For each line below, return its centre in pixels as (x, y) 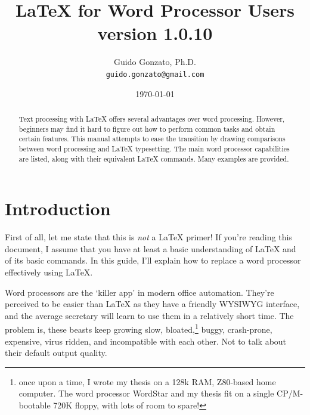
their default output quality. (56, 353)
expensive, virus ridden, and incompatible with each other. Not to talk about (146, 341)
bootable (35, 405)
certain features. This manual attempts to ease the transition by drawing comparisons (152, 139)
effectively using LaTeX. (49, 272)
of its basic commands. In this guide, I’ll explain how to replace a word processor (153, 260)
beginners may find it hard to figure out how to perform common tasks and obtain (147, 128)
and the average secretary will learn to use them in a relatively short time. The (149, 315)
